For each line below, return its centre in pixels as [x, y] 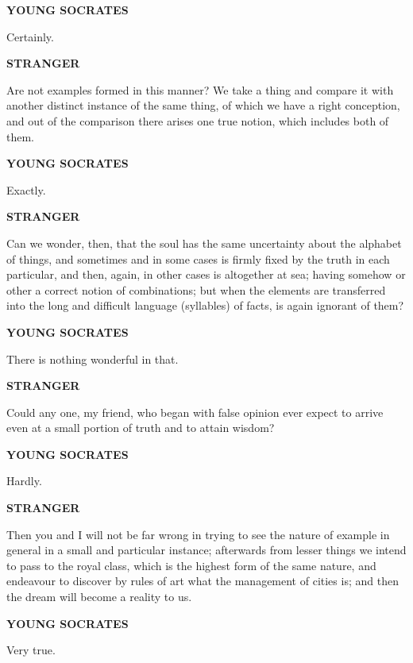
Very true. [31, 650]
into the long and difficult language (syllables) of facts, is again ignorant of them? [205, 305]
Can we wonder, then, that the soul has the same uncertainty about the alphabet [204, 243]
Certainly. [30, 36]
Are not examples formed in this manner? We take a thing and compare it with [200, 89]
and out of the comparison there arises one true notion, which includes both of [198, 120]
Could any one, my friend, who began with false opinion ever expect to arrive [195, 412]
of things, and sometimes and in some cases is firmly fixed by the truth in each [198, 258]
